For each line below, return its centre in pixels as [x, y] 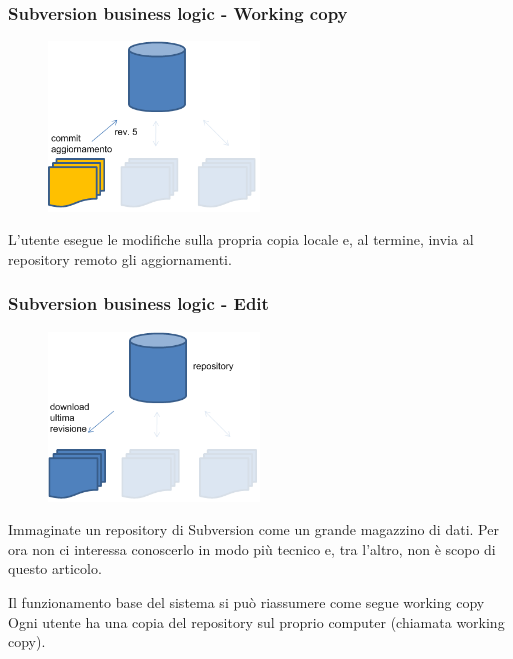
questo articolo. [55, 568]
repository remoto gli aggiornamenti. [120, 258]
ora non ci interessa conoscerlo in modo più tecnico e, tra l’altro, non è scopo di [252, 548]
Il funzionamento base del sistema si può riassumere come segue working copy [246, 601]
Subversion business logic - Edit [138, 303]
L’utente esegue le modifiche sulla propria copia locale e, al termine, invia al [241, 239]
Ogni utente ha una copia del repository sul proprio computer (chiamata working [256, 621]
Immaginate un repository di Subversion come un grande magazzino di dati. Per [253, 529]
